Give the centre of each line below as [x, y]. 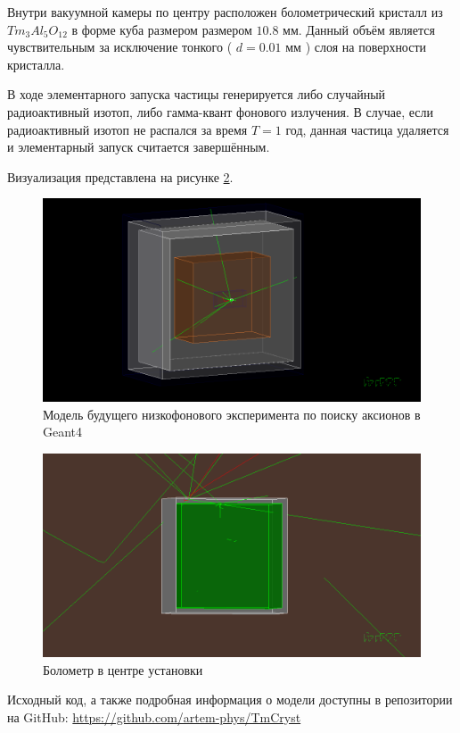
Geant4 [63, 432]
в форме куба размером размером [162, 29]
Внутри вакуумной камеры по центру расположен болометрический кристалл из [225, 12]
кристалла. [36, 64]
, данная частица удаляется [376, 129]
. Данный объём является [366, 29]
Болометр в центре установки [123, 669]
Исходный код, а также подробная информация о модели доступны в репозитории [230, 700]
